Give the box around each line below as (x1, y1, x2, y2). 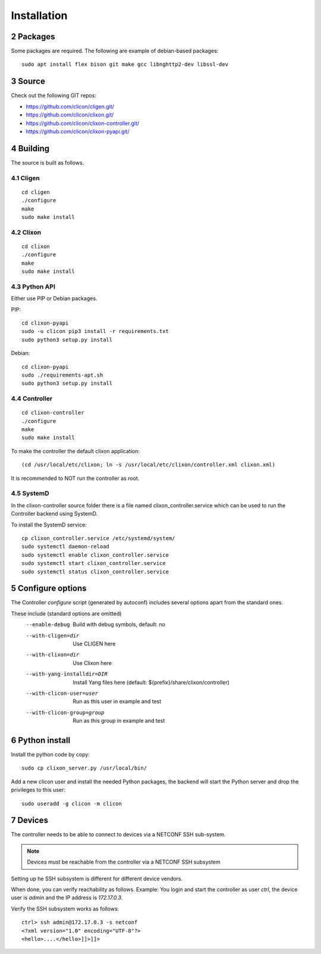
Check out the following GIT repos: (11, 92, 96, 99)
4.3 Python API (11, 283, 56, 291)
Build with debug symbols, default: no (73, 621, 166, 628)
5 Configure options (11, 583, 87, 594)
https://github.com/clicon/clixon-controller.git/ (26, 120, 140, 127)
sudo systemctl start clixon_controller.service (21, 560, 166, 567)
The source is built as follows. (11, 159, 84, 166)
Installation (11, 9, 68, 22)
